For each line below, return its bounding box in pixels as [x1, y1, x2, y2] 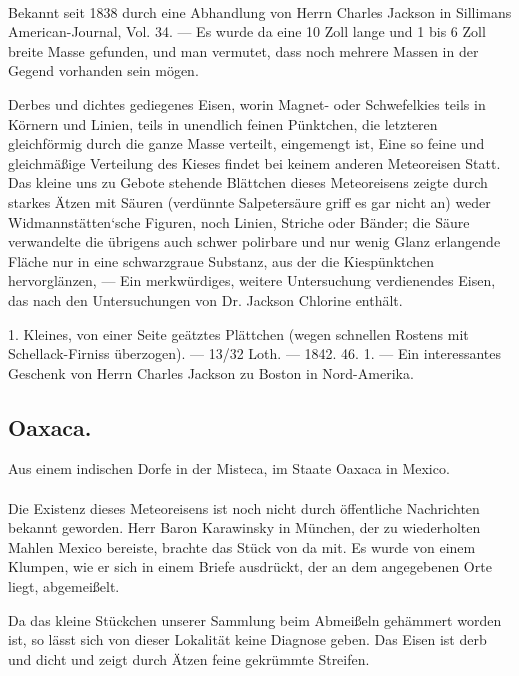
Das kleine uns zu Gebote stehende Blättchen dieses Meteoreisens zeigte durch [8, 172, 488, 193]
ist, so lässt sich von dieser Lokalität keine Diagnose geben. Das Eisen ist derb [8, 629, 487, 650]
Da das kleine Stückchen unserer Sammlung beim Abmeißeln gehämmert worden [8, 609, 502, 630]
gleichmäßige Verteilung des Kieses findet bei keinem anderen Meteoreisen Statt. [8, 152, 501, 173]
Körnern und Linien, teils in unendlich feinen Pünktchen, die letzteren [8, 113, 438, 134]
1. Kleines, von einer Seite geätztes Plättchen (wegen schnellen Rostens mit [8, 323, 469, 344]
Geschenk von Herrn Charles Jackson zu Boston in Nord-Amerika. [8, 362, 414, 383]
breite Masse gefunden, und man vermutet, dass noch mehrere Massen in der [8, 40, 479, 61]
